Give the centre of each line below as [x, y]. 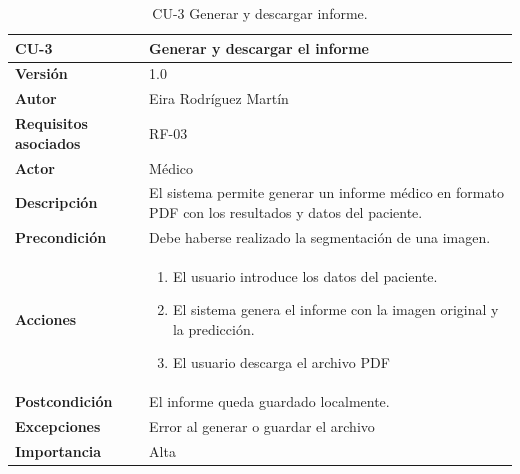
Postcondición [64, 401]
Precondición [61, 236]
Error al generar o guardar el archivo [262, 426]
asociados [48, 142]
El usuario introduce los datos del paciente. [305, 275]
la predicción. [213, 328]
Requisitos [51, 123]
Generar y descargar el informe [259, 47]
